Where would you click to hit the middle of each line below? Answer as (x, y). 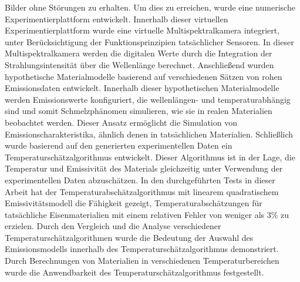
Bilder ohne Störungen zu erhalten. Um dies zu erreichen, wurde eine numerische (150, 7)
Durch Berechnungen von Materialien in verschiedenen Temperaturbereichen (142, 261)
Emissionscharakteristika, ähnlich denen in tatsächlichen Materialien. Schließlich (149, 134)
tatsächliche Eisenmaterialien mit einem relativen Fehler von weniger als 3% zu (147, 214)
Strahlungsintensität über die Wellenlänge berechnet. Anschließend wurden (139, 64)
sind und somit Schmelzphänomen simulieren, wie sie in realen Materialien (139, 111)
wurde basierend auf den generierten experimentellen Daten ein (119, 145)
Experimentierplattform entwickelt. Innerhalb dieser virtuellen (117, 19)
